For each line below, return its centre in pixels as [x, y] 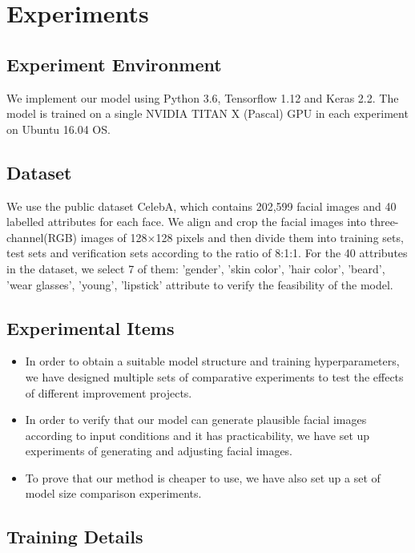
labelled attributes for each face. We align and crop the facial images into [187, 222]
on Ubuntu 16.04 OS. [58, 129]
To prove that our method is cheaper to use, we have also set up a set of [203, 477]
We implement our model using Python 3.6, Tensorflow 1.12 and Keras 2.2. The [203, 97]
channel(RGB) [42, 237]
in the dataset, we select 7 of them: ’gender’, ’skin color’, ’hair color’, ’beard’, [196, 268]
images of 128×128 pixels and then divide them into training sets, [242, 237]
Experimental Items [91, 327]
